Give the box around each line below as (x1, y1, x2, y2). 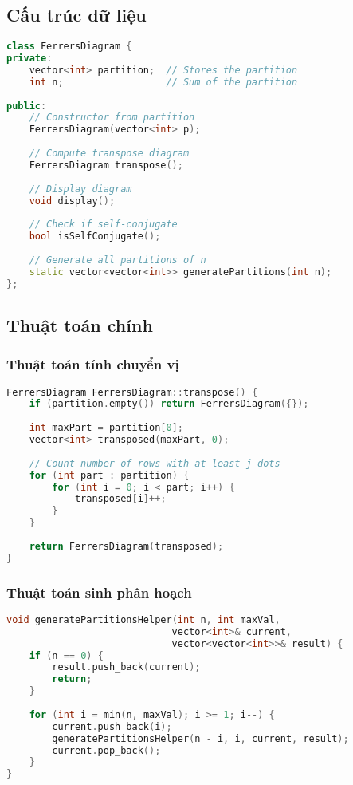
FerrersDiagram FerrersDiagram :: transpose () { (6, 386, 258, 398)
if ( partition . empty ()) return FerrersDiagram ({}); (29, 398, 309, 410)
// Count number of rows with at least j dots (29, 457, 280, 469)
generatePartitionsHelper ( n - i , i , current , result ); (52, 732, 349, 744)
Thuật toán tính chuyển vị (6, 354, 179, 374)
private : (6, 53, 53, 65)
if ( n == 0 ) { (29, 649, 104, 661)
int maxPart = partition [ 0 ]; (29, 422, 183, 434)
